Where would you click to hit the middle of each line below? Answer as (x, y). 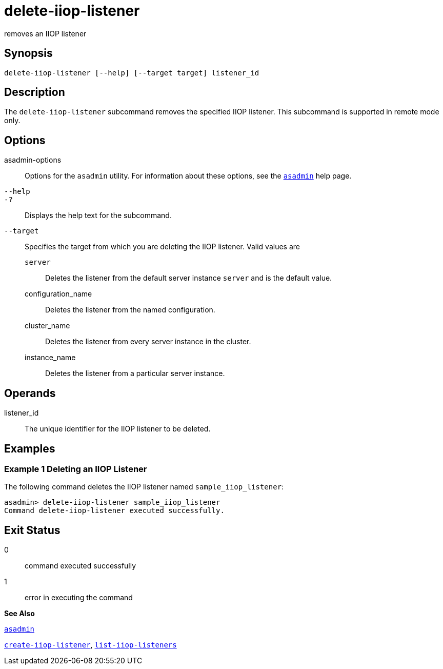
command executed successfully (80, 566)
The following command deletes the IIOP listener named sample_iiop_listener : (144, 487)
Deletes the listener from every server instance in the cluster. (148, 342)
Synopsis (28, 53)
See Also (19, 614)
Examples (30, 448)
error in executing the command (79, 598)
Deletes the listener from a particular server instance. (135, 373)
